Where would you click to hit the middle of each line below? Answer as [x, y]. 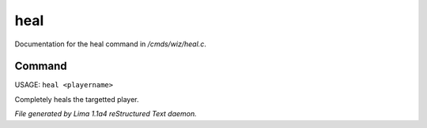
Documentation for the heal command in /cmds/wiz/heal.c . [111, 44]
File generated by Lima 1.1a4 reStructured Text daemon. [106, 114]
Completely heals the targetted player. [77, 99]
